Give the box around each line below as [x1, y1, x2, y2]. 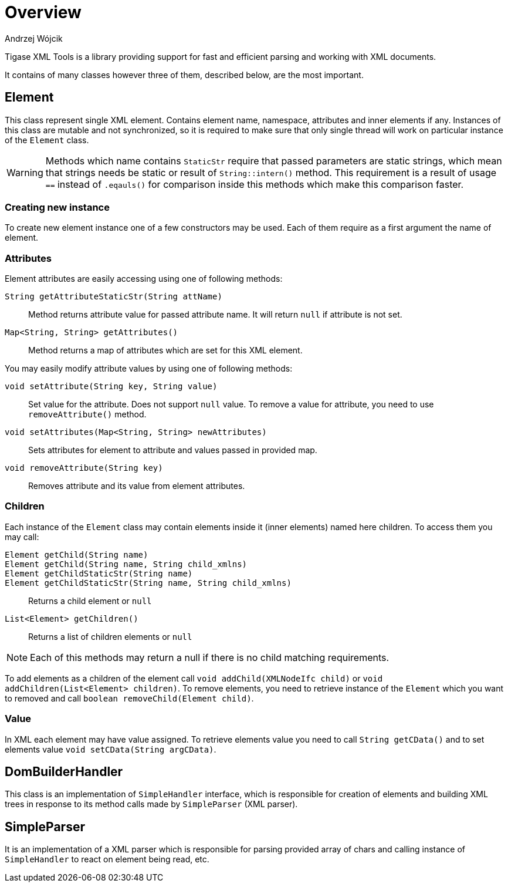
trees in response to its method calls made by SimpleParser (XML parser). [5, 799, 298, 810]
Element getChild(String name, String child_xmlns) [5, 559, 248, 569]
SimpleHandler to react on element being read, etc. [5, 854, 209, 865]
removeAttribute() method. [28, 409, 147, 420]
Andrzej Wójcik [5, 33, 63, 43]
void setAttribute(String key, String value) [5, 382, 218, 392]
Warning [6, 166, 43, 178]
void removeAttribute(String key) [5, 463, 163, 473]
